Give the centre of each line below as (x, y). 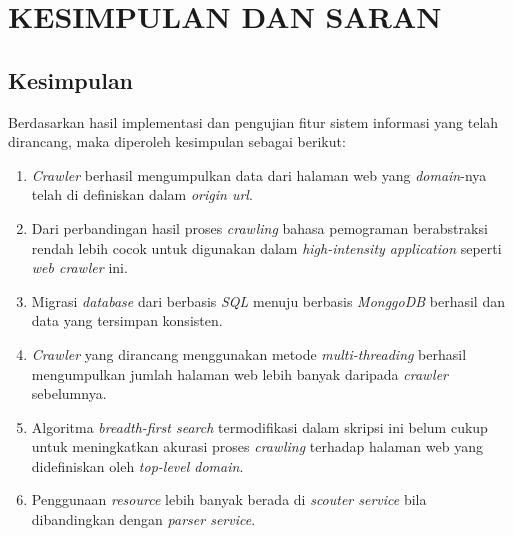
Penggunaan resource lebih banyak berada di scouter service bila (229, 499)
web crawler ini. (79, 267)
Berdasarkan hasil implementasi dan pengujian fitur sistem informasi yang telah (253, 121)
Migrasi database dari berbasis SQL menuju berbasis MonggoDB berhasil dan (268, 300)
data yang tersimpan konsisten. (127, 320)
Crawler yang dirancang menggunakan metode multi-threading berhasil (249, 353)
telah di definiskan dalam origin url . (142, 194)
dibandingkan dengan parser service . (143, 519)
